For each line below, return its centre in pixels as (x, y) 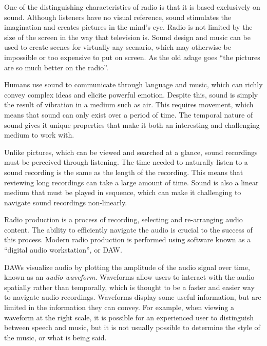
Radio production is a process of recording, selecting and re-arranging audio (123, 219)
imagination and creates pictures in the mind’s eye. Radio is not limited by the (128, 27)
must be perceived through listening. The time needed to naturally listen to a (126, 162)
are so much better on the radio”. (56, 67)
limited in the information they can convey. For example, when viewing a (119, 307)
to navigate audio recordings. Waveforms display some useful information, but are (133, 297)
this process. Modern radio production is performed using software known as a (128, 239)
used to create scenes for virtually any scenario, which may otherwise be (118, 47)
